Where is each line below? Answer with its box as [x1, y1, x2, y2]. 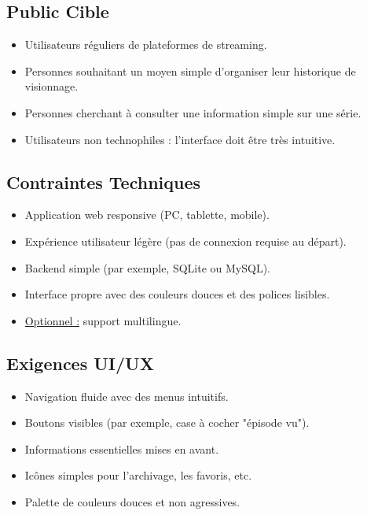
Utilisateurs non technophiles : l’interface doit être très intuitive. [24, 131, 336, 147]
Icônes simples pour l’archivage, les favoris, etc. [24, 467, 252, 484]
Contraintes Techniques [6, 169, 201, 194]
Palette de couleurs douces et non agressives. [24, 493, 240, 509]
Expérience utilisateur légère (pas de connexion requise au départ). [24, 232, 347, 249]
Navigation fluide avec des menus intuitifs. [24, 387, 229, 404]
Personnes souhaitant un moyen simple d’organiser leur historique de [24, 62, 356, 79]
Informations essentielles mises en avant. [24, 440, 219, 457]
